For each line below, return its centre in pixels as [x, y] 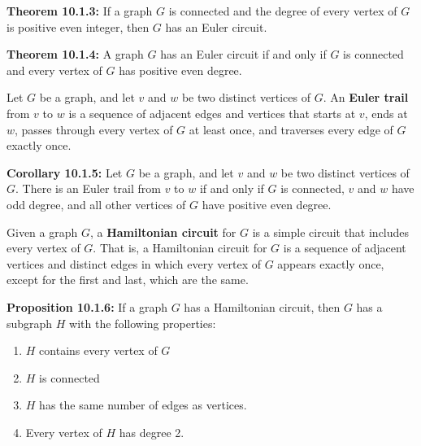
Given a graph [42, 232]
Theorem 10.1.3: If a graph [80, 11]
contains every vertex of [98, 350]
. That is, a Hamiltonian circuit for [180, 248]
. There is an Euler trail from [88, 188]
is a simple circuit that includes [331, 232]
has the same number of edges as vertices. [143, 405]
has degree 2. [152, 432]
